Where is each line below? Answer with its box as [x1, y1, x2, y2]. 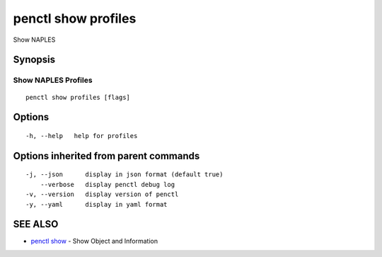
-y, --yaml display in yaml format [25, 200, 168, 208]
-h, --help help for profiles [25, 132, 138, 139]
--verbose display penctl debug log [40, 181, 175, 188]
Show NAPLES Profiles [13, 75, 93, 85]
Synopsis [13, 54, 56, 66]
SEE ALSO [13, 218, 59, 230]
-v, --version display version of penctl [25, 190, 179, 198]
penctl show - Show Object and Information [30, 237, 158, 246]
